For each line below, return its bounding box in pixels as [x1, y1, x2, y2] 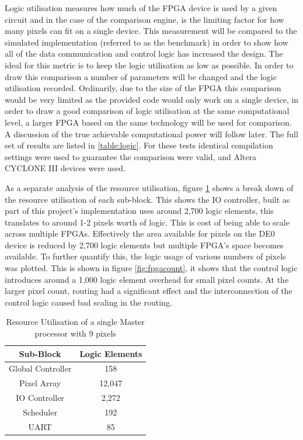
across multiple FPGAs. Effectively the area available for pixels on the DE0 [5, 227, 275, 240]
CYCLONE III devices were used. [5, 162, 126, 174]
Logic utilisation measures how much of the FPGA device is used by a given [5, 2, 277, 13]
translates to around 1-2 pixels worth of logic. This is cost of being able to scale [5, 216, 290, 228]
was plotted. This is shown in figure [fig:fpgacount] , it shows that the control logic [5, 262, 298, 274]
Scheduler [23, 406, 57, 418]
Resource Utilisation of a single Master [6, 316, 145, 328]
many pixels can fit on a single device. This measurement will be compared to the [5, 25, 297, 37]
